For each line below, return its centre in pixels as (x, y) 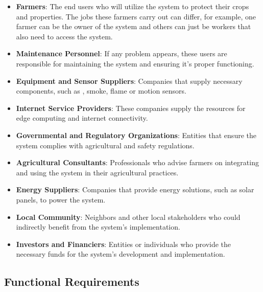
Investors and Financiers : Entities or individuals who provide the (124, 244)
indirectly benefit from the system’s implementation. (98, 227)
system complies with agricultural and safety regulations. (105, 145)
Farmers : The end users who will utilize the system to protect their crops (133, 6)
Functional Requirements (72, 282)
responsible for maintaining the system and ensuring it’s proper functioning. (135, 63)
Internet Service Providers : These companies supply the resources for (131, 108)
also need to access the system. (64, 36)
